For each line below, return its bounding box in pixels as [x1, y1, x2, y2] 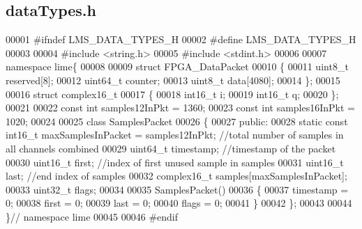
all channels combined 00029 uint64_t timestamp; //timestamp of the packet [6, 141, 336, 155]
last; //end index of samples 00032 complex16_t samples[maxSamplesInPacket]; [6, 168, 347, 183]
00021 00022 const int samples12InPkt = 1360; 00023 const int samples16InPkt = [6, 100, 355, 115]
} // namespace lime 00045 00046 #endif [6, 209, 179, 223]
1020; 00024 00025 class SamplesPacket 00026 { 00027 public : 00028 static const [6, 113, 348, 128]
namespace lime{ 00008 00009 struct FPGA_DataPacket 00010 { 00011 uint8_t [6, 59, 349, 74]
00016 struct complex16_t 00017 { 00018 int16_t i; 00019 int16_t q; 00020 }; [6, 86, 339, 101]
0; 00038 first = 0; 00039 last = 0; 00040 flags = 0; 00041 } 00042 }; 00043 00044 [6, 196, 352, 210]
